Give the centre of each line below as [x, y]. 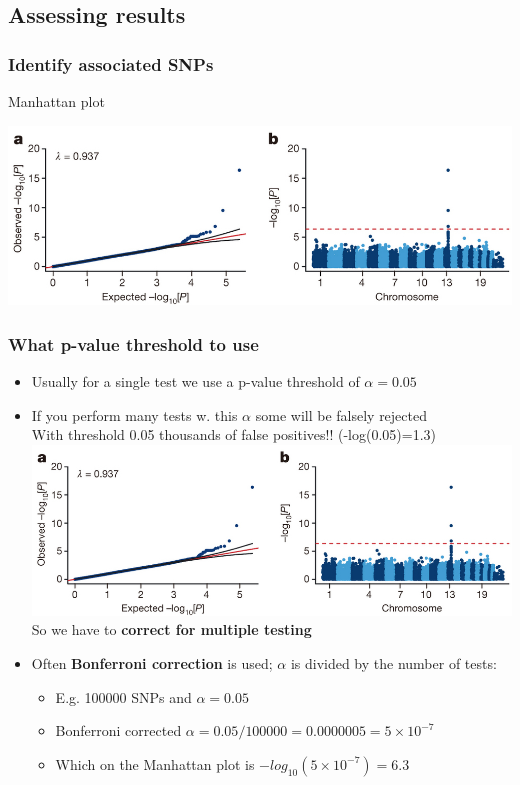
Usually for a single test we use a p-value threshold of [195, 380]
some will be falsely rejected [341, 414]
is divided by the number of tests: [393, 662]
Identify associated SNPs [111, 63]
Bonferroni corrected [118, 730]
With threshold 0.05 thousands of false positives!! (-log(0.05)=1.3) [234, 434]
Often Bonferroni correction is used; [152, 662]
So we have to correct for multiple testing [171, 629]
